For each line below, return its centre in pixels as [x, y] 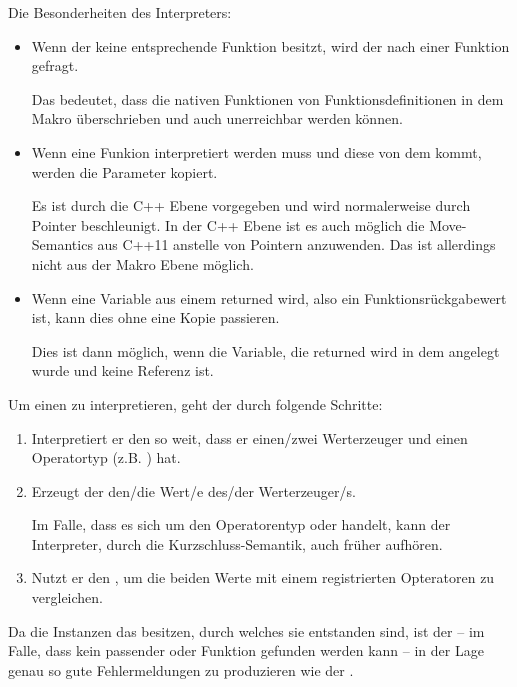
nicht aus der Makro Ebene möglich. [142, 263]
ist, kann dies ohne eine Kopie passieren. [155, 317]
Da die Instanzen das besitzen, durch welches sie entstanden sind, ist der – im [246, 630]
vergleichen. [67, 597]
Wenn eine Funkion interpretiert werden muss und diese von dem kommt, [256, 151]
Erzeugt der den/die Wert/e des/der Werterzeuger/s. [193, 490]
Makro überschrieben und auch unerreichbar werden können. [217, 118]
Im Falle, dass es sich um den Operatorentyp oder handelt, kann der [241, 524]
